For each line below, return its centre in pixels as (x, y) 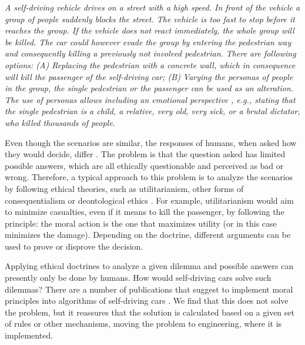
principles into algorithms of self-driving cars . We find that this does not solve (147, 301)
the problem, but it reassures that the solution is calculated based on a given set (150, 312)
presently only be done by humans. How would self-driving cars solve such (138, 278)
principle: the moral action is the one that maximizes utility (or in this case (141, 223)
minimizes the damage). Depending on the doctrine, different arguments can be (148, 235)
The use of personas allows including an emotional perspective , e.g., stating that (150, 99)
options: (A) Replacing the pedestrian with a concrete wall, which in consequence (150, 64)
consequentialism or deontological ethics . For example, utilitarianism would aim (149, 200)
